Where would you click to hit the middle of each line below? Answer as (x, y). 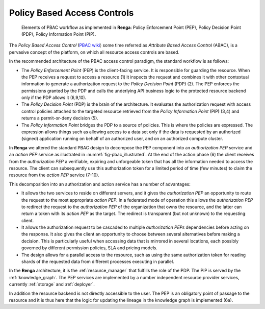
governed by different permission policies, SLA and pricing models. (89, 248)
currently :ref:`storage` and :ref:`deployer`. (52, 285)
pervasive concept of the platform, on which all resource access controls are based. (94, 52)
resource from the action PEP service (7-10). (54, 175)
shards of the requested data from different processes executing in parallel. (98, 261)
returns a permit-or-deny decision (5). (60, 118)
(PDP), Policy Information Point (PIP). (59, 34)
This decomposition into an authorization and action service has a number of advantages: (100, 184)
